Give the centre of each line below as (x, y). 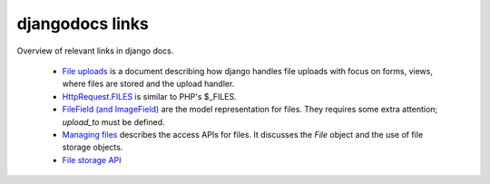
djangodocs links (83, 24)
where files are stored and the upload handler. (148, 84)
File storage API (92, 160)
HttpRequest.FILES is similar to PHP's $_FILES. (150, 96)
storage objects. (93, 147)
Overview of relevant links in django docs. (95, 51)
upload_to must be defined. (113, 121)
